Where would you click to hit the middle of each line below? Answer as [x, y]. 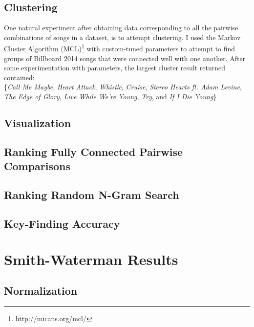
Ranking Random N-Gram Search [92, 194]
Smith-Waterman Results [91, 259]
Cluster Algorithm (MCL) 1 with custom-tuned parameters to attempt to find [120, 48]
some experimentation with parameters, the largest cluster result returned [115, 68]
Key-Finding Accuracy [62, 223]
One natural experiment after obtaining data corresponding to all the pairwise [121, 28]
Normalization [41, 290]
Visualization [38, 123]
